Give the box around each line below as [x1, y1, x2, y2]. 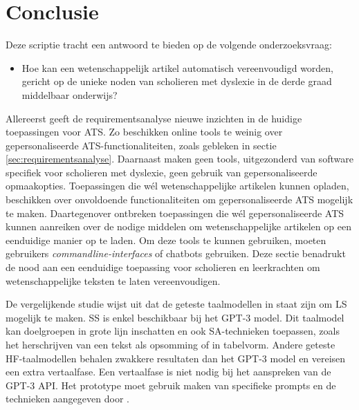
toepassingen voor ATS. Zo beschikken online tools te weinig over [6, 124, 283, 139]
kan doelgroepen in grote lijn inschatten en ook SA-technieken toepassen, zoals [6, 324, 340, 338]
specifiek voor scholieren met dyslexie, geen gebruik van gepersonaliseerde [6, 165, 317, 179]
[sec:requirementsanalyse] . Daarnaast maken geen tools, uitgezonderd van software [6, 151, 353, 166]
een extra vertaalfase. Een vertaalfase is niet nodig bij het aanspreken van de [6, 364, 331, 379]
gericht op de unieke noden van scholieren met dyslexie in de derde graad [21, 74, 332, 88]
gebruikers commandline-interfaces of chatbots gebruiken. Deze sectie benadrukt [6, 246, 346, 261]
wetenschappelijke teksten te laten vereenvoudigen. [6, 273, 221, 288]
